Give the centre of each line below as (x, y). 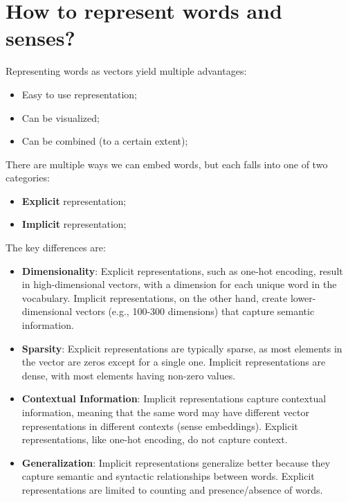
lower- (303, 297)
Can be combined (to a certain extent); (105, 141)
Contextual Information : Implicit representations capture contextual (174, 398)
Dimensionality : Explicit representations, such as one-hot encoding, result (182, 270)
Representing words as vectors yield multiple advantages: (126, 71)
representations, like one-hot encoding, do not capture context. (155, 439)
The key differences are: (56, 248)
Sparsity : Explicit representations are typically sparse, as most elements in (182, 348)
